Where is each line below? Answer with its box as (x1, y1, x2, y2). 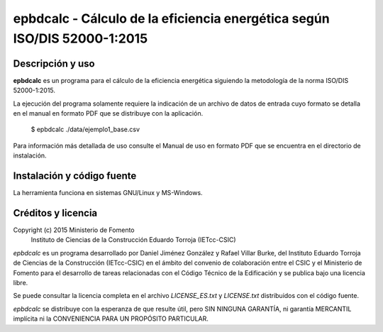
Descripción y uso (13, 57, 95, 70)
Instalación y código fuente (13, 170, 137, 182)
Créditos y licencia (13, 206, 98, 219)
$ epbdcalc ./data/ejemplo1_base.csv (30, 125, 140, 134)
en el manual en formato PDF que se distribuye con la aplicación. (13, 109, 204, 118)
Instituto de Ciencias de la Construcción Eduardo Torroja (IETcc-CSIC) (30, 236, 237, 244)
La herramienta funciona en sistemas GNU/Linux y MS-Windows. (13, 189, 203, 197)
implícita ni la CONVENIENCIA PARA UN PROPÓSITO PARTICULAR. (13, 314, 209, 323)
